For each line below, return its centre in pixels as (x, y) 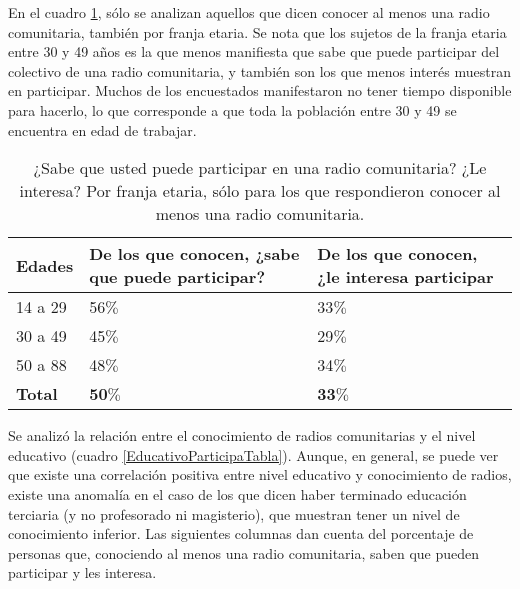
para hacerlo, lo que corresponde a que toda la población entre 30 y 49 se (232, 109)
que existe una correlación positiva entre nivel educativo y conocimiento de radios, (260, 474)
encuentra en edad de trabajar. (102, 129)
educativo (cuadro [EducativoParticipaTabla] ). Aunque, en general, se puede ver (253, 454)
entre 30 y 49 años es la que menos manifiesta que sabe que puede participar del (254, 51)
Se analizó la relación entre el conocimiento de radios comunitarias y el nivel (242, 435)
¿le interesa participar (405, 277)
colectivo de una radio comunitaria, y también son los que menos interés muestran (259, 70)
